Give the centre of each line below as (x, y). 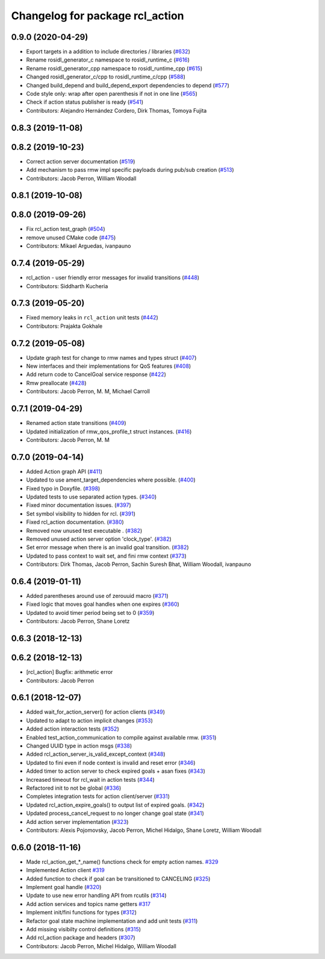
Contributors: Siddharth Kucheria (67, 286)
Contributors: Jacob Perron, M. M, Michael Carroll (88, 391)
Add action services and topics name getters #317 (88, 904)
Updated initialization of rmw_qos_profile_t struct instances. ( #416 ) (109, 432)
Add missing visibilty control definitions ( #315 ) (84, 929)
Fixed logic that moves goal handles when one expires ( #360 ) (103, 604)
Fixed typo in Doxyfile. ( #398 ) (63, 488)
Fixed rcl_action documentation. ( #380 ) (75, 522)
